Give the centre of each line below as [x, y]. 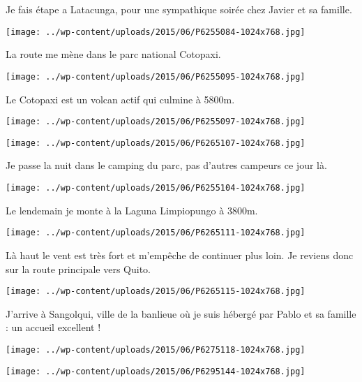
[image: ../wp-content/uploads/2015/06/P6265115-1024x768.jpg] [156, 292]
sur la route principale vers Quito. [78, 269]
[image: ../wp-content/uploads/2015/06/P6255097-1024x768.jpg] [156, 122]
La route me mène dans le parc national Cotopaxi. [113, 54]
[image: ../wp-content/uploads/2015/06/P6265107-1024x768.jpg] [156, 143]
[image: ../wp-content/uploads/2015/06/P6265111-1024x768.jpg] [156, 233]
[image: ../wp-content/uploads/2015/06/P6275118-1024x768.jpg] [156, 350]
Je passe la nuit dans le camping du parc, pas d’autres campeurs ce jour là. [166, 165]
